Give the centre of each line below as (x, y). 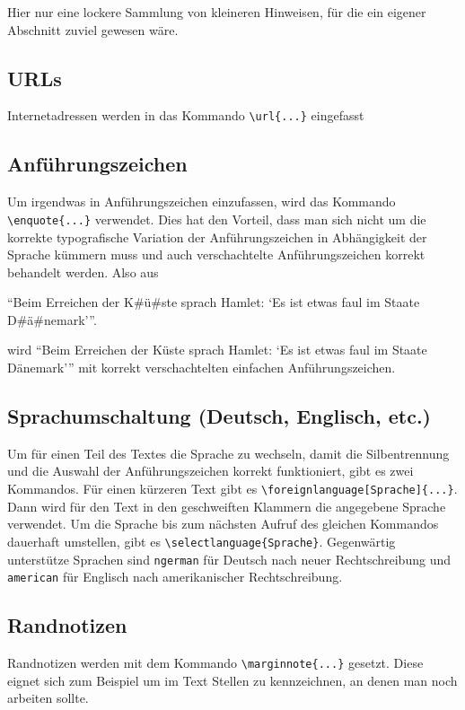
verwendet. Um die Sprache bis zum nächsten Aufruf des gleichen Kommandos (223, 524)
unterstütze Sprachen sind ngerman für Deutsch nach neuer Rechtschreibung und (229, 559)
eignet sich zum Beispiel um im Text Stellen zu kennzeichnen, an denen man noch (232, 680)
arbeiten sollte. (48, 698)
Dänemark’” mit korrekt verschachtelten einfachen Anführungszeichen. (202, 368)
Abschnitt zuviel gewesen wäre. (93, 29)
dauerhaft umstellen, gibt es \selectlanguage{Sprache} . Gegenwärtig (202, 541)
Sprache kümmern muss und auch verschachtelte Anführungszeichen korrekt (216, 254)
